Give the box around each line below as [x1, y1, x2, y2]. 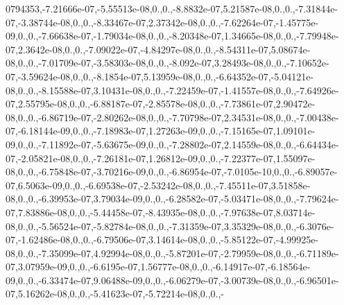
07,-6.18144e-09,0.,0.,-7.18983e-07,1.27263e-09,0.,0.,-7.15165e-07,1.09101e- [6, 123, 316, 138]
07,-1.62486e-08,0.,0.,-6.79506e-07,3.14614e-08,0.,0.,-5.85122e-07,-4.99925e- [6, 232, 319, 247]
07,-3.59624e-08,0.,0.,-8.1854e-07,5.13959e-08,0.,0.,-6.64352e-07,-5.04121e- [6, 69, 314, 83]
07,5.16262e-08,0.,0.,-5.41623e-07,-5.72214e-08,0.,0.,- [6, 286, 224, 301]
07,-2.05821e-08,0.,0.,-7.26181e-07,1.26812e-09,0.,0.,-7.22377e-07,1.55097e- [6, 150, 316, 165]
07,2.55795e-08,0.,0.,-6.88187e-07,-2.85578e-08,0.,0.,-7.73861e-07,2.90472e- [6, 96, 316, 111]
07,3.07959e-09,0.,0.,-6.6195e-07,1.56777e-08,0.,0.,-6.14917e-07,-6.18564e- [6, 259, 311, 274]
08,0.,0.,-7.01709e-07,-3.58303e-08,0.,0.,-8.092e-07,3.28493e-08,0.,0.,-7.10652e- [6, 55, 329, 70]
